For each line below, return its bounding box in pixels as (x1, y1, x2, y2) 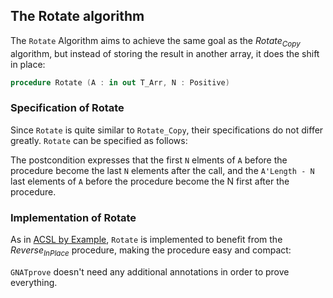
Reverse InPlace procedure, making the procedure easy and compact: (10, 244, 292, 258)
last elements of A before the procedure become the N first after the (10, 175, 290, 187)
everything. (10, 276, 58, 288)
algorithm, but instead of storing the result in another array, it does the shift (10, 47, 320, 59)
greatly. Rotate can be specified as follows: (10, 134, 188, 146)
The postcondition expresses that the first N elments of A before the (10, 154, 288, 166)
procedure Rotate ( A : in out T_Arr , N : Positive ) (10, 77, 230, 88)
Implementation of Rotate (10, 210, 137, 224)
